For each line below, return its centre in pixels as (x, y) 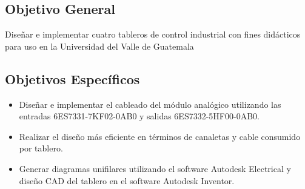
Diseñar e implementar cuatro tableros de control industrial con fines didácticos (153, 34)
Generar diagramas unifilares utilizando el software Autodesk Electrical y (155, 168)
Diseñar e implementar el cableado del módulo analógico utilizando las (150, 104)
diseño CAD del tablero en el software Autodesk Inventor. (127, 180)
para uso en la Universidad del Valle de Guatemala (99, 46)
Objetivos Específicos (72, 78)
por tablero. (41, 148)
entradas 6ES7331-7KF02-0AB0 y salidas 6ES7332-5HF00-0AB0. (139, 116)
